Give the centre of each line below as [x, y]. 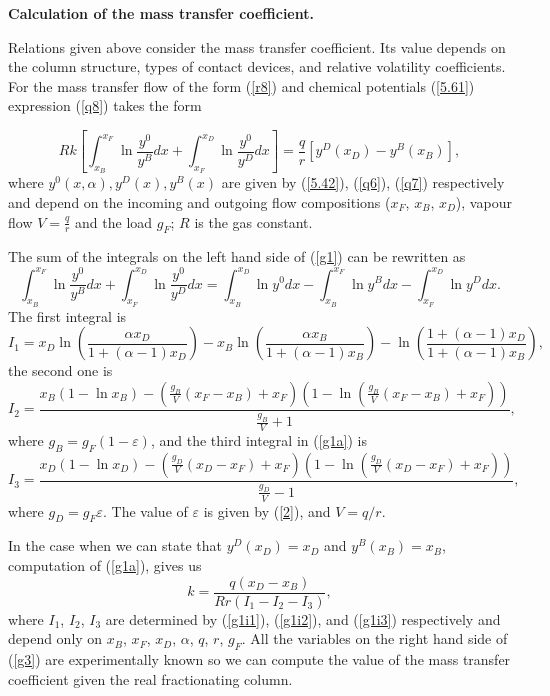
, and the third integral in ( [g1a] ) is [259, 439]
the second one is [60, 370]
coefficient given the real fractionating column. [150, 678]
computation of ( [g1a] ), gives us [105, 565]
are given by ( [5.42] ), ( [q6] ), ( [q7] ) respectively [363, 182]
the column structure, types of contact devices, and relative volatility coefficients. [257, 66]
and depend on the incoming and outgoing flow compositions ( [199, 201]
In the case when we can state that [115, 545]
